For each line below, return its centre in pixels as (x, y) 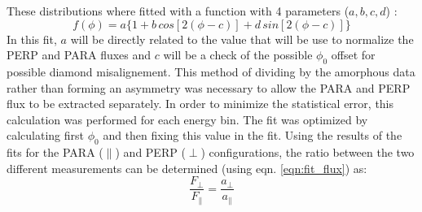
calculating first (46, 135)
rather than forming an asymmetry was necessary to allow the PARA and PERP (209, 87)
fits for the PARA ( (55, 152)
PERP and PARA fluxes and (79, 55)
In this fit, (32, 39)
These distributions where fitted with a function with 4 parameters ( (178, 11)
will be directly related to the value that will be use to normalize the (242, 39)
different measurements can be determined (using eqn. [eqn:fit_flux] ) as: (187, 168)
